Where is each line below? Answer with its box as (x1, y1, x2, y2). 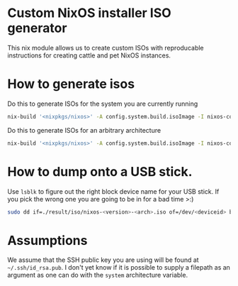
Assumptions (7, 232, 88, 248)
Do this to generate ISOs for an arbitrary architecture (7, 126, 161, 134)
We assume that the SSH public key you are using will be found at (7, 255, 200, 264)
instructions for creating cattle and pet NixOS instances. (7, 51, 171, 60)
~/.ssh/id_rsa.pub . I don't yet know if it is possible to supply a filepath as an (7, 263, 230, 272)
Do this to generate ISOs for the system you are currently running (7, 99, 198, 108)
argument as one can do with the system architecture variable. (7, 271, 188, 280)
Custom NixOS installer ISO (7, 5, 171, 21)
